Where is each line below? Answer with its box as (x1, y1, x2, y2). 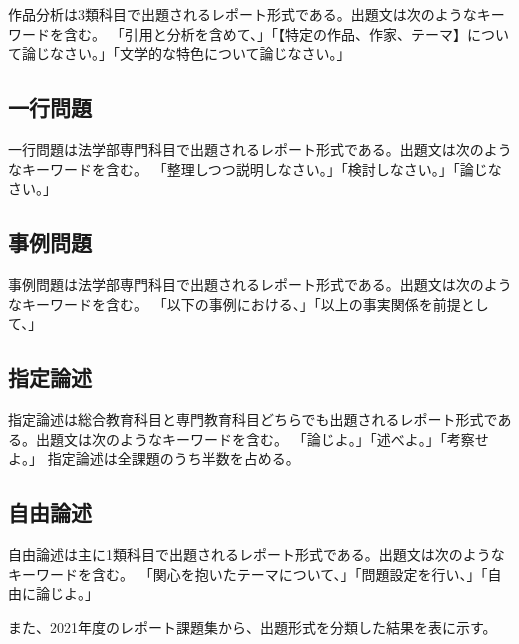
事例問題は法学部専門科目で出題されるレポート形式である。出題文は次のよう (8, 273, 512, 294)
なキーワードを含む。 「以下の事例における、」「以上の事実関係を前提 (8, 293, 461, 314)
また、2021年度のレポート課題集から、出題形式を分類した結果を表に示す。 (8, 616, 497, 637)
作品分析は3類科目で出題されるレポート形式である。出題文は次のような (8, 4, 477, 24)
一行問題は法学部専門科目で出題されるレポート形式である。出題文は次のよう (8, 138, 512, 159)
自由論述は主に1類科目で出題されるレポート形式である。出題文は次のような (8, 543, 505, 564)
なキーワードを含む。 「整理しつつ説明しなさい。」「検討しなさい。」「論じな (8, 158, 502, 179)
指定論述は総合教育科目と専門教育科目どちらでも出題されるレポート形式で (8, 408, 498, 429)
